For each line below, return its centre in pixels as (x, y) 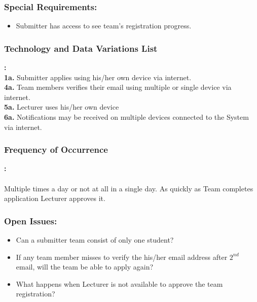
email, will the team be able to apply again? (85, 267)
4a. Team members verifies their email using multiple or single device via (118, 87)
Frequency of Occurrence (56, 149)
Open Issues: (31, 221)
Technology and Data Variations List (81, 48)
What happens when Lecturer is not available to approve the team (119, 283)
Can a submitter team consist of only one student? (95, 240)
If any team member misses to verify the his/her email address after (122, 257)
